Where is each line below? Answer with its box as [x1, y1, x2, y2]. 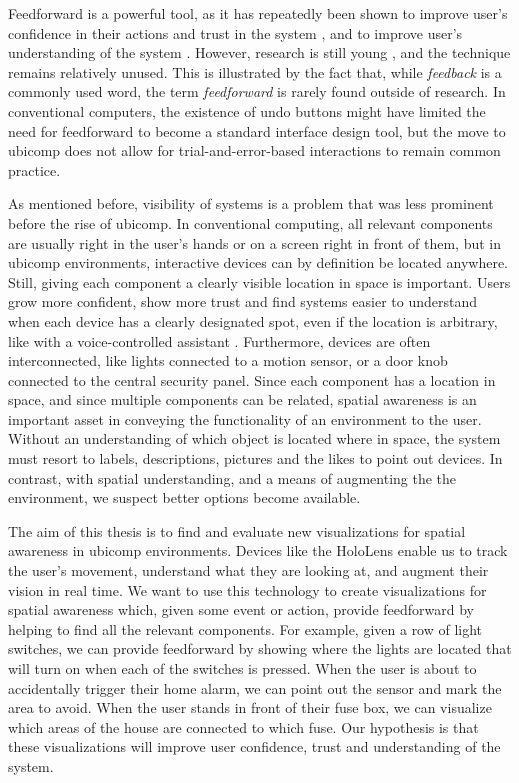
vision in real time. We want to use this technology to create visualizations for [8, 579, 487, 600]
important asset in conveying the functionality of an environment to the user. [8, 408, 482, 429]
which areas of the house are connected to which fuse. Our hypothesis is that [8, 716, 479, 737]
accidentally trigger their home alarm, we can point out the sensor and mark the [8, 677, 502, 698]
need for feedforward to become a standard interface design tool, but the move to [8, 120, 506, 141]
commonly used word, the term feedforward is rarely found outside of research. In [8, 81, 506, 102]
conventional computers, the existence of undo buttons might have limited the [8, 100, 486, 121]
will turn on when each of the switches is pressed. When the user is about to [8, 658, 477, 678]
